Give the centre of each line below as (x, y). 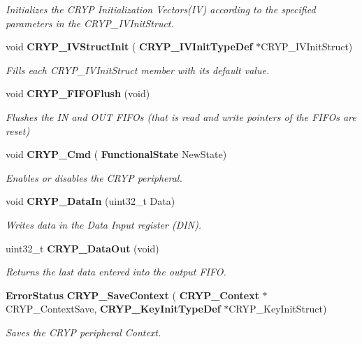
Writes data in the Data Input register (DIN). (104, 224)
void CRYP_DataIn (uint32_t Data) (90, 201)
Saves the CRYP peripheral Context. (84, 332)
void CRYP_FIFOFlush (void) (78, 93)
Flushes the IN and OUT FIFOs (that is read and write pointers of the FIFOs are (181, 116)
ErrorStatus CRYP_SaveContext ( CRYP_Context (132, 295)
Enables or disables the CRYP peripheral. (94, 177)
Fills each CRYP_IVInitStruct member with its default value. (138, 70)
